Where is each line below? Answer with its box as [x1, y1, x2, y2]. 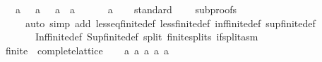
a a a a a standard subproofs [15, 2, 237, 16]
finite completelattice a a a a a [5, 42, 169, 57]
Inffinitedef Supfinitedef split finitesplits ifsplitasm [35, 29, 258, 44]
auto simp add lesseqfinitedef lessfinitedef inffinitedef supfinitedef [25, 15, 316, 30]
